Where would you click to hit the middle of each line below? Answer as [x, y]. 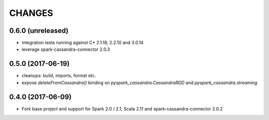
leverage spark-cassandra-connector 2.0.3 [66, 49]
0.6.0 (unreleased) [39, 31]
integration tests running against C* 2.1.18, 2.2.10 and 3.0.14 [83, 43]
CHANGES [31, 13]
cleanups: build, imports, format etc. [59, 76]
